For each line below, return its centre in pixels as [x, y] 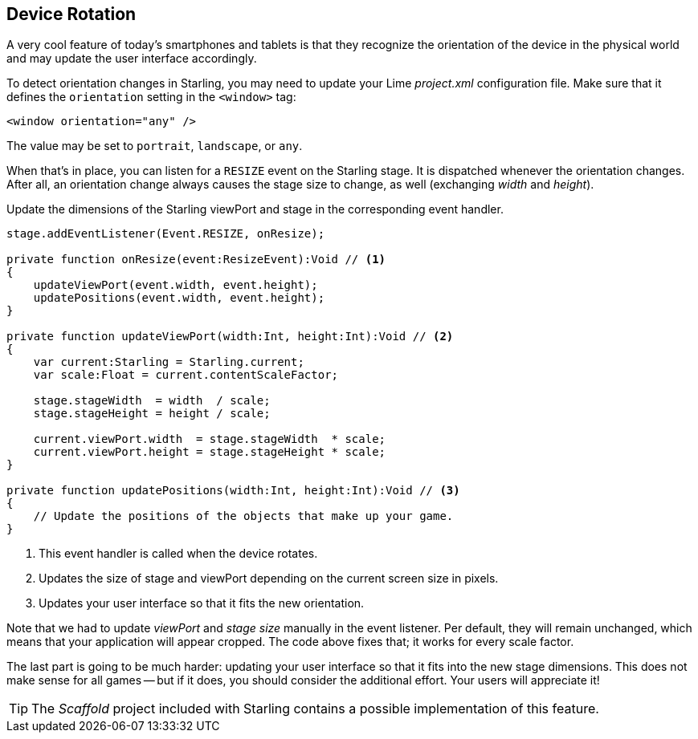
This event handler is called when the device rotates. [178, 554]
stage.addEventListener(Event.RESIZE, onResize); [166, 234]
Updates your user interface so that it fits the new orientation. [202, 603]
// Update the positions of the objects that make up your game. [243, 516]
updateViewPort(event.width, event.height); [176, 285]
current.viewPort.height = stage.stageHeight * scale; [210, 452]
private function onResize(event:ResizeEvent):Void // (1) [196, 260]
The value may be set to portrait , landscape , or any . [155, 146]
